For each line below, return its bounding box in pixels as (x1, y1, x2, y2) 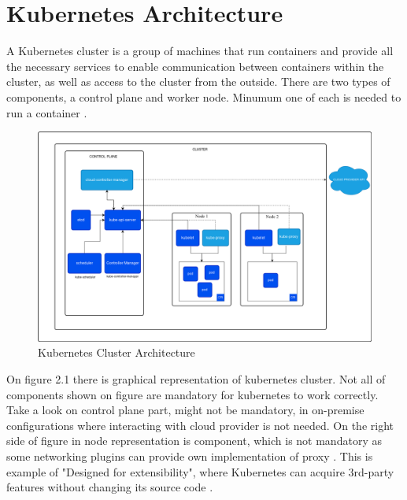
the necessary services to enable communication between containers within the (6, 57, 384, 74)
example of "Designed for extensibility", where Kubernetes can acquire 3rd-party (6, 463, 394, 480)
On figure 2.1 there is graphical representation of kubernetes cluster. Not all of (6, 370, 386, 387)
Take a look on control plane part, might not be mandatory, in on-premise (6, 402, 364, 418)
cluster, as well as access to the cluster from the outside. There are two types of (6, 73, 390, 90)
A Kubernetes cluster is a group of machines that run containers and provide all (6, 43, 394, 59)
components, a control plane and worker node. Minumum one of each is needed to (6, 88, 401, 105)
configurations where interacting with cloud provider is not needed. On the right (6, 417, 394, 433)
